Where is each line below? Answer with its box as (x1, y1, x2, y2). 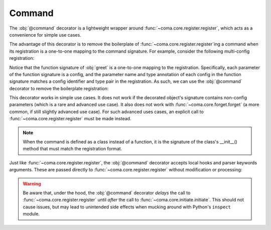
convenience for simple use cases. (9, 32, 81, 38)
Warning (23, 180, 41, 186)
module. (23, 211, 40, 217)
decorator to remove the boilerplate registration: (9, 85, 109, 91)
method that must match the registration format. (23, 146, 122, 152)
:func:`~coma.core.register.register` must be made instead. (9, 116, 131, 122)
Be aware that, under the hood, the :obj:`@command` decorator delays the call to (23, 189, 191, 195)
